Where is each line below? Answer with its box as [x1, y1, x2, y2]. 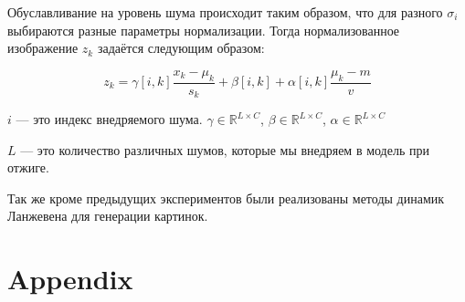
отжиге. [7, 158, 49, 177]
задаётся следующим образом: [97, 38, 265, 57]
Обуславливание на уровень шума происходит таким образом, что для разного [7, 3, 443, 21]
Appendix [7, 260, 133, 297]
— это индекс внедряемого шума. [16, 109, 203, 129]
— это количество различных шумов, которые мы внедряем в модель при [20, 140, 429, 159]
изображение [7, 38, 79, 57]
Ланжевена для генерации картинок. [7, 206, 208, 225]
